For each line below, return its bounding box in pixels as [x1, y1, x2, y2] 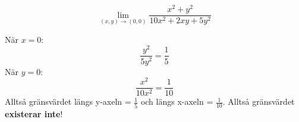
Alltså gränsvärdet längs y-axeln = [5, 95, 131, 108]
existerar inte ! [5, 107, 63, 120]
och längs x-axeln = [140, 95, 213, 108]
